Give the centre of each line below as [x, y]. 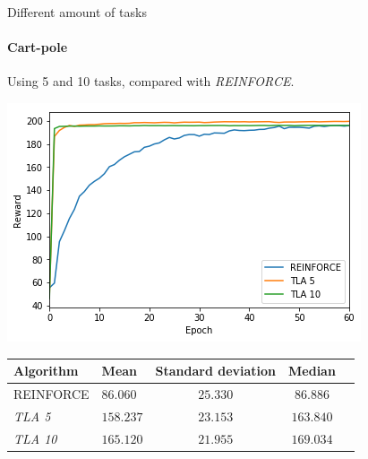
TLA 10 [35, 438]
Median [312, 371]
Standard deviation [216, 371]
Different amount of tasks [77, 12]
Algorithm [46, 371]
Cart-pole [38, 47]
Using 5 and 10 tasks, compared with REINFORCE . [151, 81]
